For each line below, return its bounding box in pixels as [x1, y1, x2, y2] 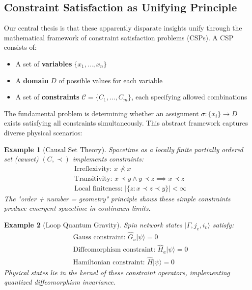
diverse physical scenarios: [4, 127, 83, 137]
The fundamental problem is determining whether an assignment [4, 108, 199, 118]
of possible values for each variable [58, 75, 163, 85]
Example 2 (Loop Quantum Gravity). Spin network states [4, 220, 182, 230]
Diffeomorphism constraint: [73, 246, 156, 254]
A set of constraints [15, 92, 80, 102]
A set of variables [15, 58, 72, 68]
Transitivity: [74, 175, 112, 182]
